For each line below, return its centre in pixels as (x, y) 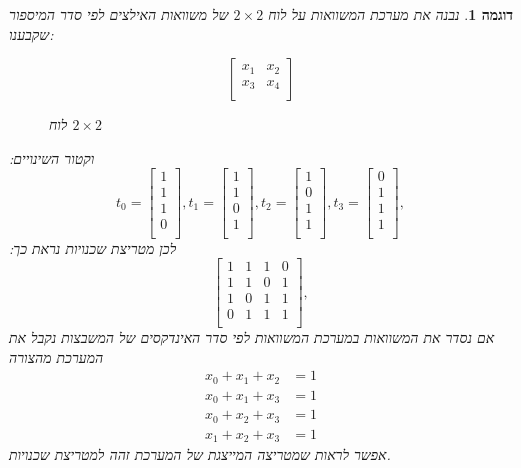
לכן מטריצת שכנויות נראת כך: (93, 247)
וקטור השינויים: (52, 157)
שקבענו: (31, 33)
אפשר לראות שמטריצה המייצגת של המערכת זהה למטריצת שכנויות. (200, 454)
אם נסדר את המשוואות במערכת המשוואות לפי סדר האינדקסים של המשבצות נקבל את (252, 337)
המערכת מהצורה (56, 356)
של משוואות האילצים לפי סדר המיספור (119, 14)
